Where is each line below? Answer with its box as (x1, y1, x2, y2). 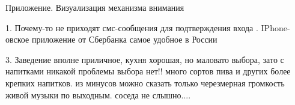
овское (5, 33, 29, 46)
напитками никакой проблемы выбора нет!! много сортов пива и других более (5, 65, 291, 77)
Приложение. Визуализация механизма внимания (5, 1, 184, 13)
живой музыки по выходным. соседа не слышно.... (5, 88, 191, 101)
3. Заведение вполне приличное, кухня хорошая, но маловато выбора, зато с (5, 53, 284, 65)
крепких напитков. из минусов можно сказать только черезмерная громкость (5, 76, 285, 89)
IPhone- (261, 21, 290, 34)
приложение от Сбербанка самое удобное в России (31, 33, 217, 46)
